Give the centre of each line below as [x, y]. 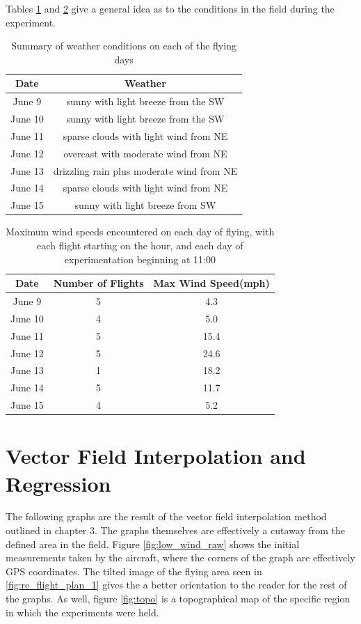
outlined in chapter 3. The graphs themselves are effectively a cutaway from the [175, 530]
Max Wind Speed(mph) [211, 283]
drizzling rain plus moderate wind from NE [145, 170]
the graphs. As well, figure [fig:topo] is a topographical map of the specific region [178, 599]
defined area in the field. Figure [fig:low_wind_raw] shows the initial [153, 544]
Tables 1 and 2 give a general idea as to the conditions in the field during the [170, 8]
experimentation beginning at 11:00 [140, 259]
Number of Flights [98, 283]
